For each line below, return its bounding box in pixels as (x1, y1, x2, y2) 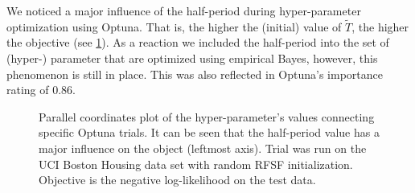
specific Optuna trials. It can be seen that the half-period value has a (39, 124, 380, 141)
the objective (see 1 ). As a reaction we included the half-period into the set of (6, 34, 389, 51)
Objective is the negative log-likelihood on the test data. (39, 171, 316, 188)
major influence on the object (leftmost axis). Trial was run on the (39, 139, 367, 156)
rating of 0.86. (6, 81, 76, 98)
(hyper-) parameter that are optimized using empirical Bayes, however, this (6, 50, 378, 66)
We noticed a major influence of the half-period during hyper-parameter (6, 2, 361, 18)
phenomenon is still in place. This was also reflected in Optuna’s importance (6, 65, 383, 82)
